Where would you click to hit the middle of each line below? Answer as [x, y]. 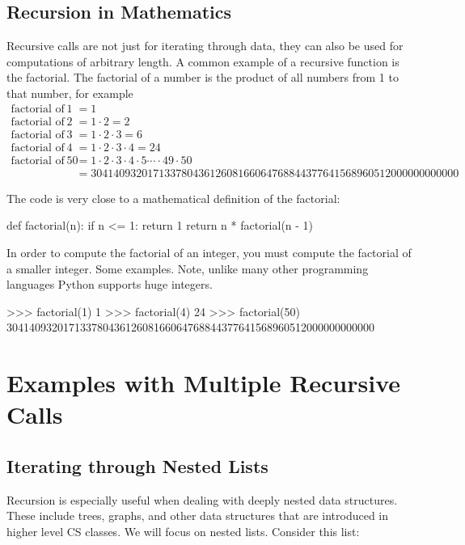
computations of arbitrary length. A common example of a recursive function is [203, 61]
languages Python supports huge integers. [110, 284]
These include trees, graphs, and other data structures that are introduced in [198, 515]
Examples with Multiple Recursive [204, 383]
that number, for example [70, 93]
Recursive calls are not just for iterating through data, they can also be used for [205, 46]
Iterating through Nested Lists [137, 465]
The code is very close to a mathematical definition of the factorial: [173, 198]
